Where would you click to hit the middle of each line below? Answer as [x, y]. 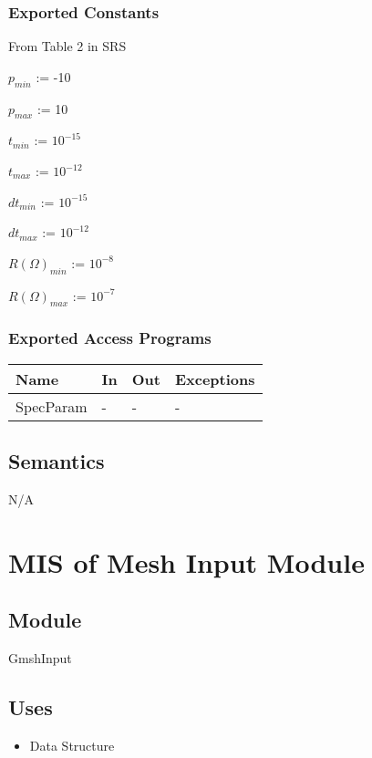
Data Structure [72, 745]
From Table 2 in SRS [67, 46]
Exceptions [215, 379]
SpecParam [52, 406]
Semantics [57, 460]
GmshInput [40, 657]
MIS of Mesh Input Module [186, 561]
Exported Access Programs [110, 338]
